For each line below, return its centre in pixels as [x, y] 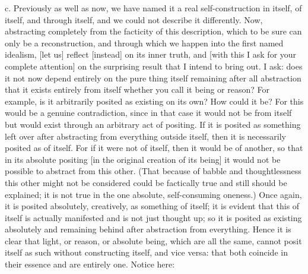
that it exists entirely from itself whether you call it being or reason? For [137, 89]
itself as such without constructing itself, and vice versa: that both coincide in [146, 252]
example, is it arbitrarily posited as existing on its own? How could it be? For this [154, 101]
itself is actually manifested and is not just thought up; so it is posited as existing [153, 217]
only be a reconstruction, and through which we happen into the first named [144, 42]
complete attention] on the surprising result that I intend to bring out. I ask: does [154, 66]
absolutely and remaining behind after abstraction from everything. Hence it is [148, 229]
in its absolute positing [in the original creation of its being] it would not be [143, 159]
